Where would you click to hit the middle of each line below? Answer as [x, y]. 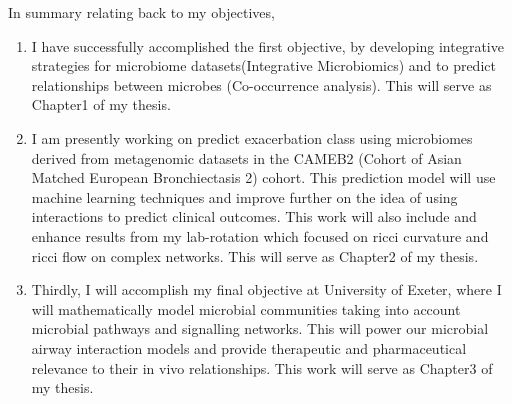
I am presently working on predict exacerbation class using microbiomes [252, 137]
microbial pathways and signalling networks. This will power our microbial [260, 328]
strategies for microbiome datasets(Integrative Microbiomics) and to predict [263, 65]
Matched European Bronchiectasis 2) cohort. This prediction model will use [263, 177]
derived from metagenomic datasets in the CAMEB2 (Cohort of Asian [246, 157]
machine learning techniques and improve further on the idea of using [244, 196]
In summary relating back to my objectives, [141, 12]
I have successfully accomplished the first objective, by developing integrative [267, 45]
